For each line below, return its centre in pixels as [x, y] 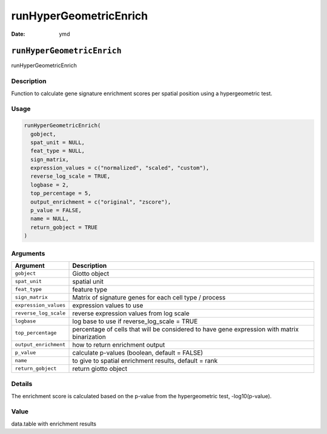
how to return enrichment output [119, 344]
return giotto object [100, 369]
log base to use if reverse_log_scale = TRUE [135, 321]
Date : [18, 34]
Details [22, 384]
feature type [90, 289]
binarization [89, 336]
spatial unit [88, 281]
